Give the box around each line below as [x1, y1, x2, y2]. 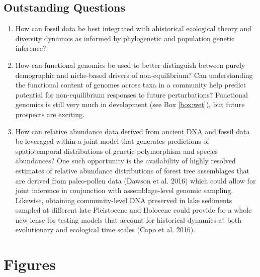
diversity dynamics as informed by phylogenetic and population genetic [15, 33, 235, 43]
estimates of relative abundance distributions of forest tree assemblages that [15, 165, 249, 175]
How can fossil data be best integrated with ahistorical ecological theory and [15, 23, 251, 34]
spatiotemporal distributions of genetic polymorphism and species [15, 145, 218, 156]
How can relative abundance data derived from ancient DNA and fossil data [15, 126, 250, 136]
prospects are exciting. [15, 109, 84, 119]
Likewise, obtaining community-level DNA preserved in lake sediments [15, 195, 232, 205]
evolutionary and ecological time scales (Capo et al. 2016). [15, 224, 195, 235]
